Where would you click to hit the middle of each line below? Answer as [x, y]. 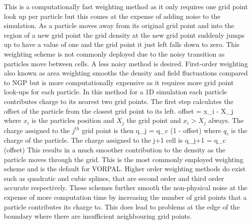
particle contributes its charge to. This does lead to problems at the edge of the [122, 206]
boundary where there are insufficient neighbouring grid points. [98, 216]
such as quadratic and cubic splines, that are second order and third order [114, 178]
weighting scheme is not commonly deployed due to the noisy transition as [114, 53]
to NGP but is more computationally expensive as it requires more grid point [119, 82]
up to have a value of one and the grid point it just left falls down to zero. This [122, 44]
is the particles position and [73, 120]
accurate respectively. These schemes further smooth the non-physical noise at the [126, 187]
